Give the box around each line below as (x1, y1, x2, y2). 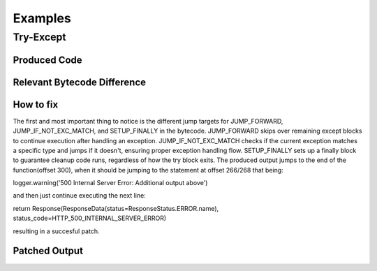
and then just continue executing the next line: (13, 191, 146, 200)
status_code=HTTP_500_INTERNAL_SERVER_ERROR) (13, 214, 167, 223)
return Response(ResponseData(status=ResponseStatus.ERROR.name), (13, 204, 219, 212)
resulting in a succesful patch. (13, 227, 100, 235)
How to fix (13, 98, 59, 110)
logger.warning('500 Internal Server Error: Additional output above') (13, 179, 208, 187)
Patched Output (13, 245, 84, 257)
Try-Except (13, 31, 66, 43)
